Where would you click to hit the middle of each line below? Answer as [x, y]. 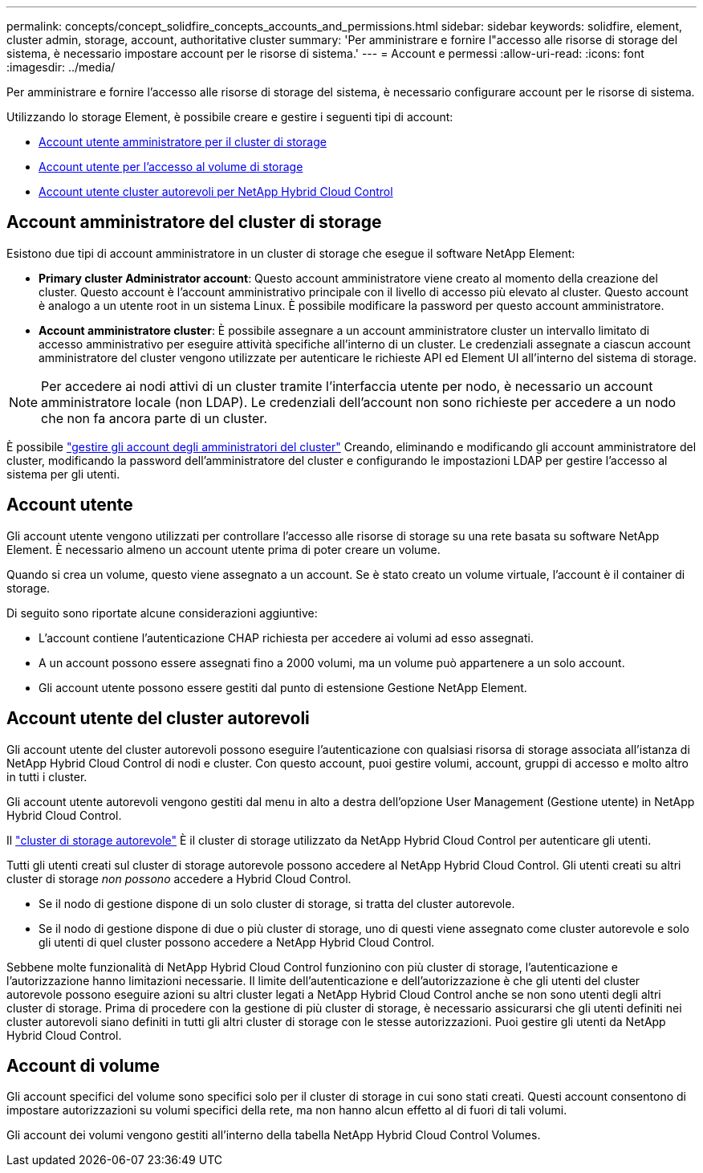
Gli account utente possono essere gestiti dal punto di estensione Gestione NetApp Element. [283, 687]
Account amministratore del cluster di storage [194, 222]
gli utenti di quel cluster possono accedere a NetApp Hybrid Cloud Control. [237, 942]
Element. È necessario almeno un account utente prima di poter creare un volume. [223, 549]
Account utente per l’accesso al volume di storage [171, 167]
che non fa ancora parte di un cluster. [154, 418]
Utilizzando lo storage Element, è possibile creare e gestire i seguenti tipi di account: [230, 117]
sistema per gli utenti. [63, 474]
